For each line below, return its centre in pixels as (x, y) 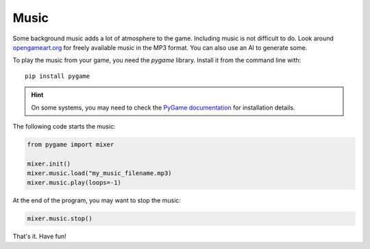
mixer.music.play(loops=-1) (74, 183)
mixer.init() (49, 163)
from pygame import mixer (71, 144)
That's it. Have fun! (39, 237)
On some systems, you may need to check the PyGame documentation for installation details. (163, 107)
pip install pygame (58, 76)
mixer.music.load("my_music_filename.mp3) (99, 173)
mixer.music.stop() (60, 219)
